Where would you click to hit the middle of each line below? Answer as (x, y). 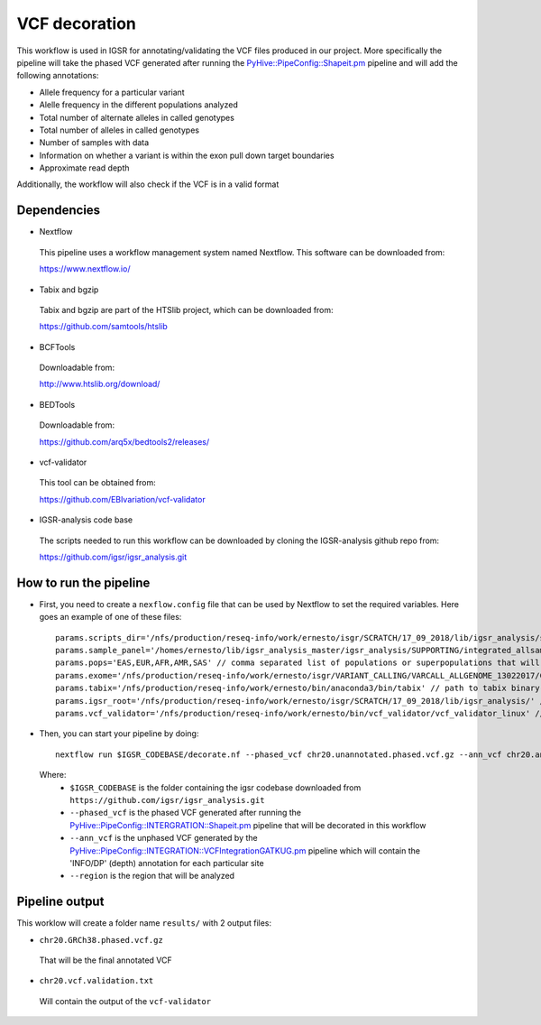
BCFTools (57, 346)
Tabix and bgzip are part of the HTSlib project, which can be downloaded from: (186, 309)
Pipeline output (60, 902)
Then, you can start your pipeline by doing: (119, 734)
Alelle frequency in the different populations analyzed (138, 105)
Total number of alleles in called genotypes (119, 130)
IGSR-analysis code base (86, 520)
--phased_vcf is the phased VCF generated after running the (186, 813)
